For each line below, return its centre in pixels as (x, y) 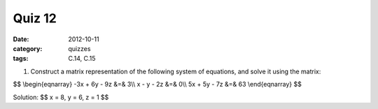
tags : (21, 59)
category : (28, 48)
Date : (21, 39)
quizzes (79, 48)
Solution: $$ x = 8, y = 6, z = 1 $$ (61, 97)
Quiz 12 (35, 18)
